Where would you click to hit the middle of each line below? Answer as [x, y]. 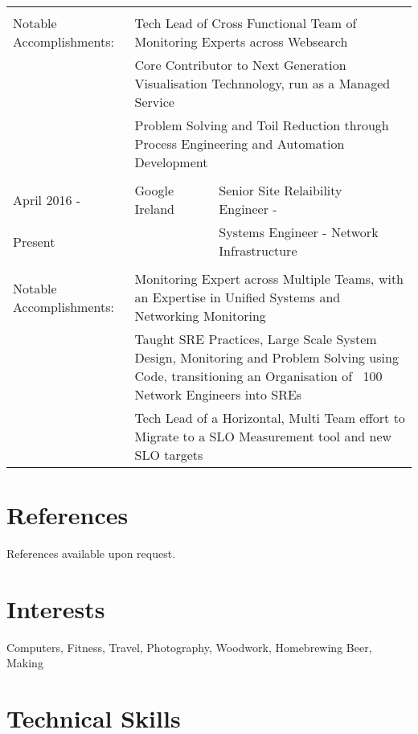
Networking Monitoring [200, 316]
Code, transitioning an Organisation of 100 [258, 376]
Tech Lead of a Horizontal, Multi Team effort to [270, 418]
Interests [56, 608]
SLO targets [169, 455]
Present [34, 241]
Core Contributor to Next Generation [240, 65]
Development [171, 162]
